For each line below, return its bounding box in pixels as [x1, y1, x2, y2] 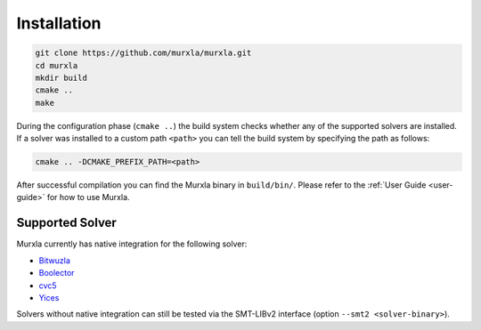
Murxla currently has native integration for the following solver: [16, 238, 248, 249]
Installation [16, 13, 102, 33]
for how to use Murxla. [46, 192, 130, 203]
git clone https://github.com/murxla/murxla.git [35, 48, 252, 58]
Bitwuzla [38, 254, 71, 266]
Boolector [38, 268, 75, 278]
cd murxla [35, 60, 78, 70]
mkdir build [35, 72, 88, 83]
